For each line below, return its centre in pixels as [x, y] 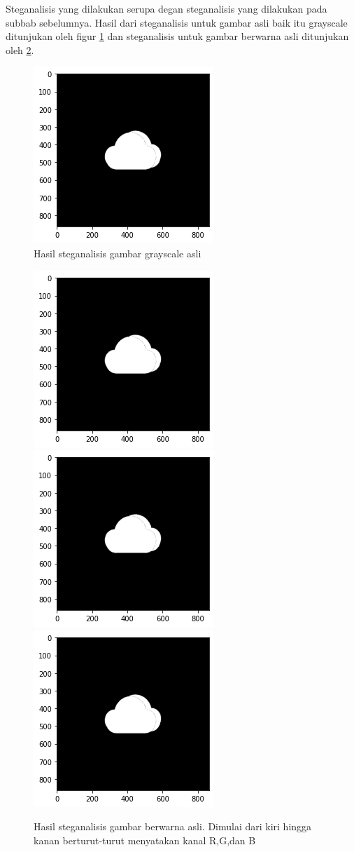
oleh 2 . [20, 49]
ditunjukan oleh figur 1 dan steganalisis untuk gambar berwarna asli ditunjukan [177, 36]
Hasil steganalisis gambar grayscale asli [118, 253]
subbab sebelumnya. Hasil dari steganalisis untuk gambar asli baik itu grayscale [177, 22]
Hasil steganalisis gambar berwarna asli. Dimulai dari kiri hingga [173, 826]
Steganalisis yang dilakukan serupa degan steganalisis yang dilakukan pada [167, 8]
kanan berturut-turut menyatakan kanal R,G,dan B [145, 840]
